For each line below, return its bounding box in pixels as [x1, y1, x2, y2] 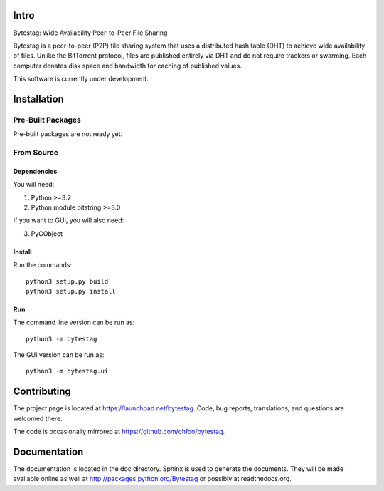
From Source [13, 148, 58, 157]
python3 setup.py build [26, 277, 109, 285]
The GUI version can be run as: [13, 351, 105, 359]
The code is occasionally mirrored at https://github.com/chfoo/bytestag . [13, 428, 225, 436]
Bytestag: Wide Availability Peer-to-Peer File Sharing [13, 29, 168, 37]
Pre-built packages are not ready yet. [13, 130, 123, 138]
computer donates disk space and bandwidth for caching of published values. [13, 61, 242, 70]
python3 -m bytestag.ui [26, 367, 109, 376]
